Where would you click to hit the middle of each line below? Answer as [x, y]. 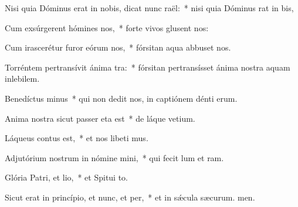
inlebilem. [22, 79]
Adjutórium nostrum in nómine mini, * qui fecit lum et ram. [114, 157]
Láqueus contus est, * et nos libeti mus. [77, 138]
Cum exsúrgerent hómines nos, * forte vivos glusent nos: [107, 27]
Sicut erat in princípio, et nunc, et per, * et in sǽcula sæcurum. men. [130, 197]
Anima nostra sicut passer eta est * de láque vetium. [100, 118]
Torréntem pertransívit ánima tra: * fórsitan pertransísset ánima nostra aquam [148, 67]
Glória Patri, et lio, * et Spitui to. [67, 177]
